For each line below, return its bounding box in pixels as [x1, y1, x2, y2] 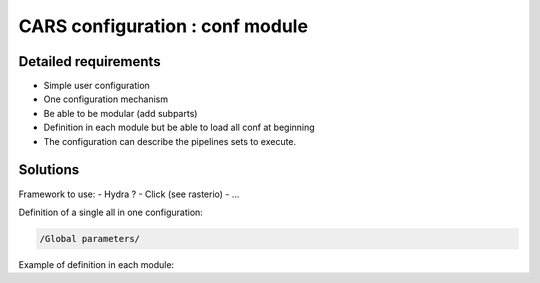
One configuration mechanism [43, 93, 169, 105]
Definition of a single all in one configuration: [18, 206, 204, 218]
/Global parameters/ [39, 233, 140, 244]
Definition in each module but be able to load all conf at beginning [43, 121, 315, 134]
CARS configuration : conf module [18, 15, 309, 37]
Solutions [18, 161, 80, 179]
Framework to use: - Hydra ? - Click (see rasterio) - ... [18, 188, 240, 200]
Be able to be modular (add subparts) [43, 107, 198, 119]
